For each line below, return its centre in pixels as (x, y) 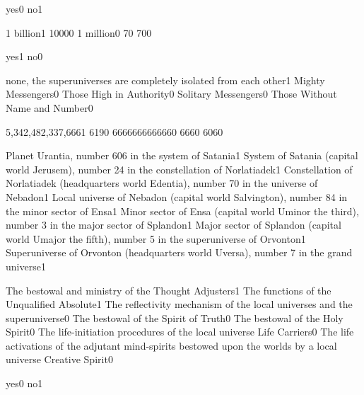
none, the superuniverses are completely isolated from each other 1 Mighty (165, 80)
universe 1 (26, 266)
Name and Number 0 (49, 107)
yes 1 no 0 (24, 56)
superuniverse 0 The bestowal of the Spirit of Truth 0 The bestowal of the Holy (175, 317)
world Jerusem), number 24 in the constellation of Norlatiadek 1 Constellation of (179, 169)
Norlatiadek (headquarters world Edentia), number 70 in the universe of (162, 183)
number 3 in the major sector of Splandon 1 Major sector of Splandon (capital (174, 225)
